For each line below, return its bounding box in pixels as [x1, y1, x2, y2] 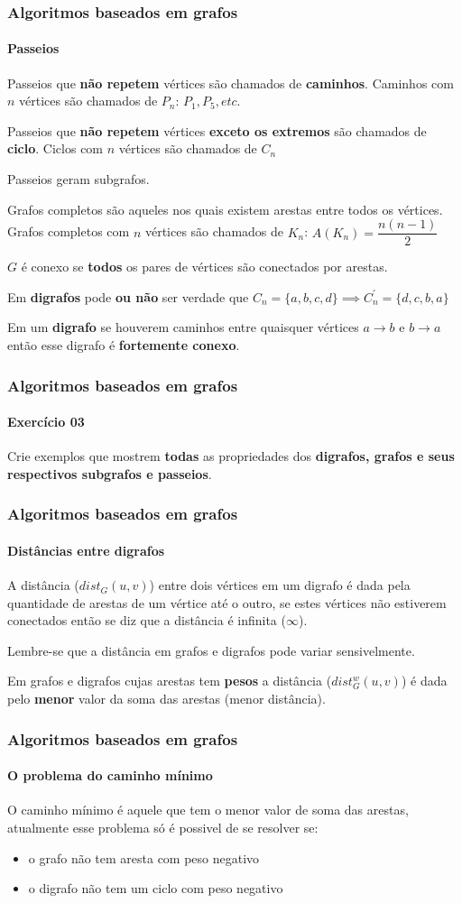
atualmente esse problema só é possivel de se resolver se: [7, 817, 319, 836]
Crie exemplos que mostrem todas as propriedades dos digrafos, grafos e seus [7, 447, 455, 465]
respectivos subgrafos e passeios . [7, 464, 212, 483]
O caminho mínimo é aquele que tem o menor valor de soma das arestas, [7, 800, 409, 819]
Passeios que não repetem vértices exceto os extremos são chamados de [7, 121, 427, 140]
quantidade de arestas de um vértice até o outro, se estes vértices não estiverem [7, 593, 447, 612]
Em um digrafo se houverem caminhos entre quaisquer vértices [7, 318, 359, 336]
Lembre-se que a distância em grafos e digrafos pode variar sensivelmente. [7, 640, 415, 659]
